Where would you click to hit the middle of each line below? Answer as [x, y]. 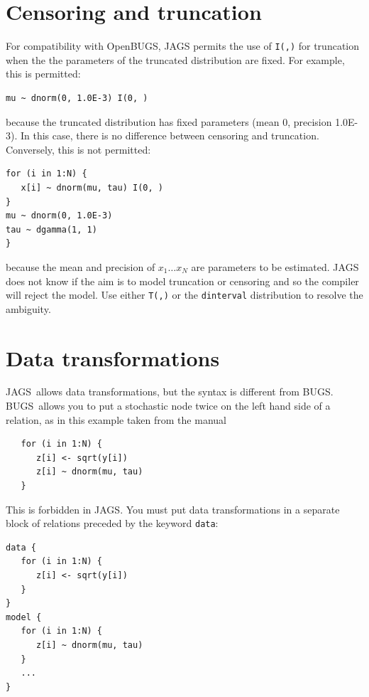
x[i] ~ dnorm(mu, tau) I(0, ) [92, 187]
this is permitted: [43, 74]
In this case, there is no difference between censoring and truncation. [170, 135]
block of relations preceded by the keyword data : [112, 523]
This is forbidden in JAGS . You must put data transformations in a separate [173, 509]
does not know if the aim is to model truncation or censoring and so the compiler [182, 281]
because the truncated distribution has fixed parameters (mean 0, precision [169, 121]
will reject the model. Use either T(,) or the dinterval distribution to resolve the [184, 295]
